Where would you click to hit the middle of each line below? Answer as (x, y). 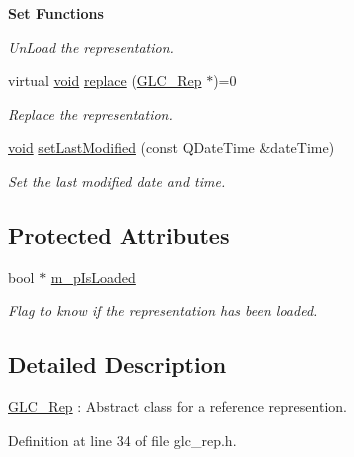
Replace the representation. (90, 113)
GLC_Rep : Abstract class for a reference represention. (177, 406)
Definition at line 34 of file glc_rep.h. (122, 439)
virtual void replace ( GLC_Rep (105, 80)
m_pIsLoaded (93, 276)
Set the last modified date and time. (117, 180)
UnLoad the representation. (91, 46)
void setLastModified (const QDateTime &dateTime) (171, 147)
